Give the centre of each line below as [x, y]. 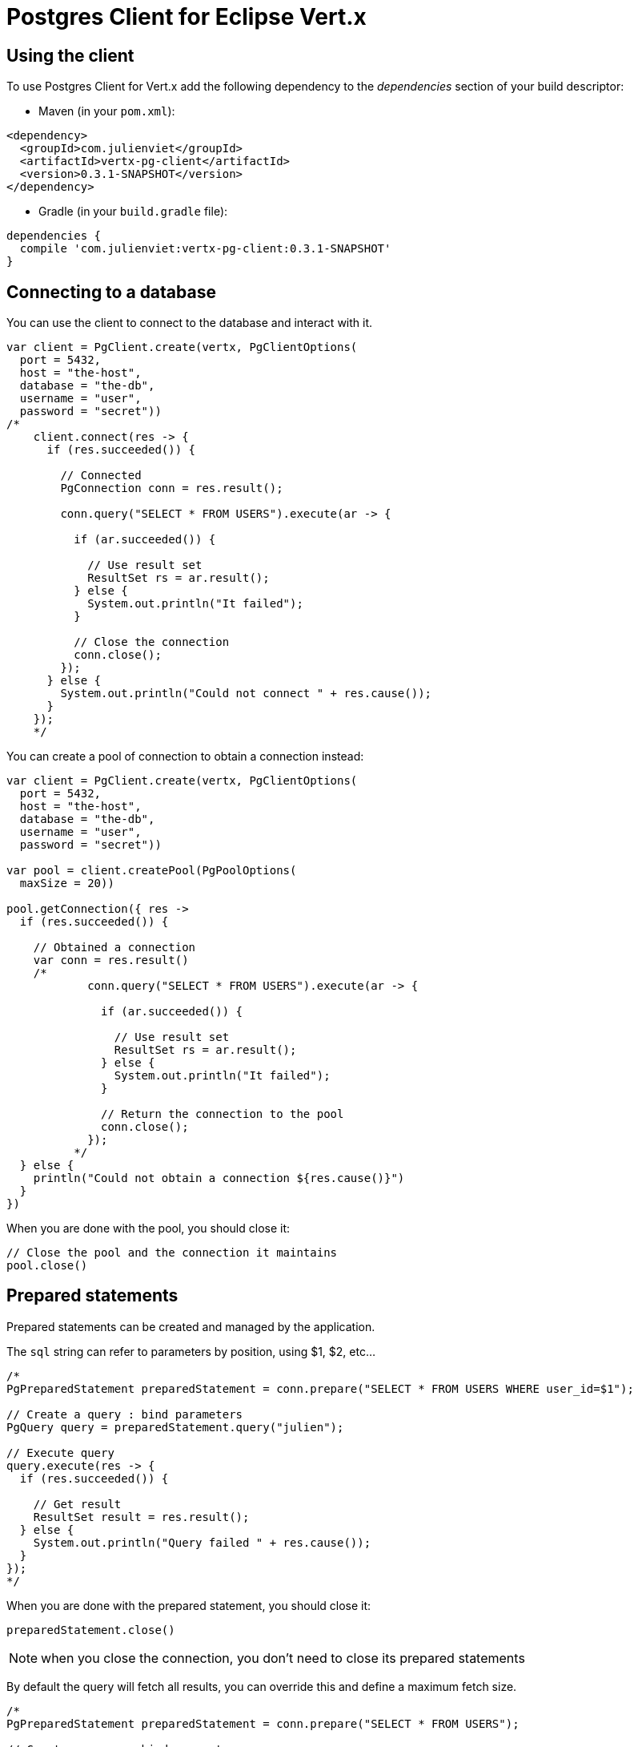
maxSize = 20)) [67, 884]
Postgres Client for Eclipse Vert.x [187, 17]
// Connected [101, 476]
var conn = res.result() [111, 960]
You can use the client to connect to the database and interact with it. [190, 323]
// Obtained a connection [114, 948]
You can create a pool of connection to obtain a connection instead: [185, 756]
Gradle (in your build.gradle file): [133, 212]
